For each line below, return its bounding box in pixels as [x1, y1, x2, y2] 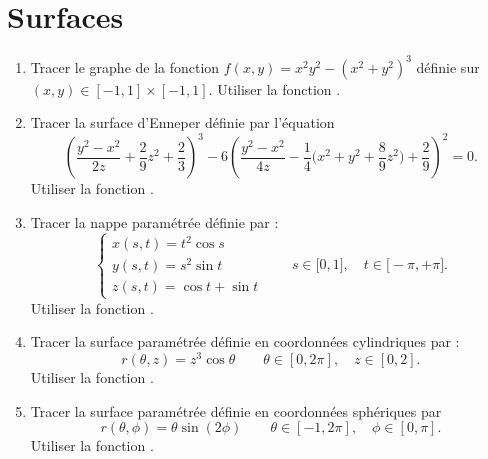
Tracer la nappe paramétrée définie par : [30, 211, 279, 232]
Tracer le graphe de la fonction [30, 56, 220, 77]
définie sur [416, 56, 480, 77]
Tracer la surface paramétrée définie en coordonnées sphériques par [30, 400, 442, 421]
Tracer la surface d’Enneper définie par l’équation [30, 112, 335, 133]
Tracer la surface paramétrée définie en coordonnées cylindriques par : [30, 331, 460, 352]
